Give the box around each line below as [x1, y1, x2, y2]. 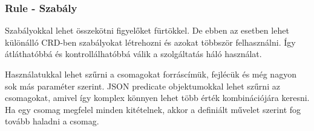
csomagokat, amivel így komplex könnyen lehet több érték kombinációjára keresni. [5, 91, 310, 104]
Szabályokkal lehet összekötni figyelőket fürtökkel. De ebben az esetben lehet [5, 24, 289, 37]
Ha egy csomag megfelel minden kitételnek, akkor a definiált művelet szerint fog [5, 103, 301, 115]
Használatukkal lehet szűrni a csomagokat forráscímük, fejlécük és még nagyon [5, 68, 296, 80]
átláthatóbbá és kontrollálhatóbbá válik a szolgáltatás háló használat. [5, 47, 262, 60]
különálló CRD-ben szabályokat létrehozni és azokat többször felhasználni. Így [5, 35, 296, 48]
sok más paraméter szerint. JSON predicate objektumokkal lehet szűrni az [5, 79, 280, 92]
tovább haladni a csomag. [5, 115, 99, 127]
